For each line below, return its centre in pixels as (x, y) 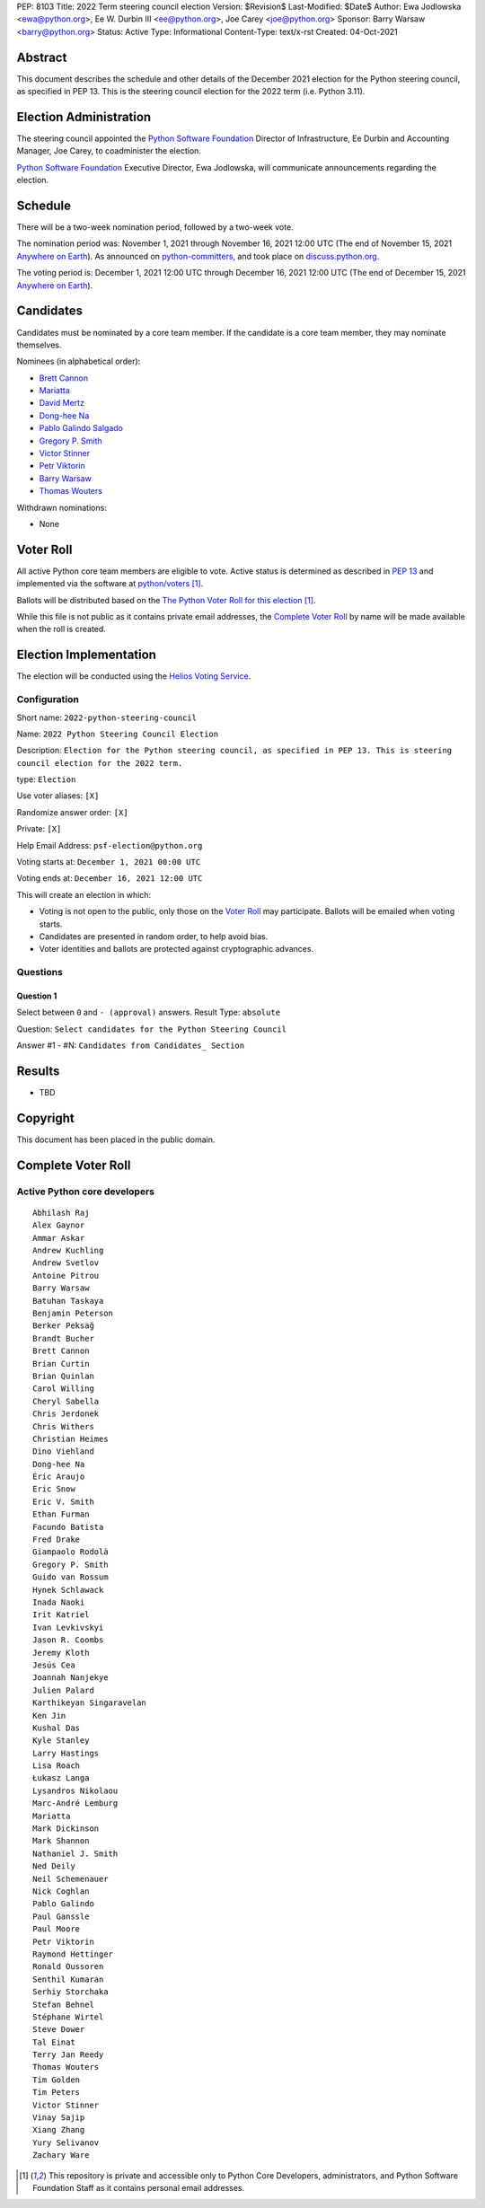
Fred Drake (57, 1539)
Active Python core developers (85, 1192)
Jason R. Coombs (68, 1640)
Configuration (48, 699)
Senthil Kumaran (68, 1979)
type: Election (46, 779)
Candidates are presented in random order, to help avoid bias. (154, 936)
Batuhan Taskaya (68, 1301)
